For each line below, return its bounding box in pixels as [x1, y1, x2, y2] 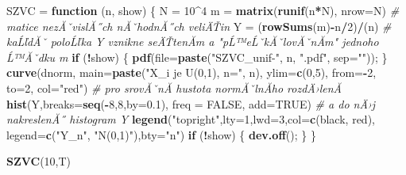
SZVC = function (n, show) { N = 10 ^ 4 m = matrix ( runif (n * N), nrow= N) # [6, 2, 400, 18]
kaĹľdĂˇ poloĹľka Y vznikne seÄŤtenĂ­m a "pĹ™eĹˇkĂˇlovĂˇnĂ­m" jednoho [6, 33, 379, 50]
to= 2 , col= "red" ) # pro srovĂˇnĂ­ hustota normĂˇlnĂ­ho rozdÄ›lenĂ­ [6, 79, 342, 96]
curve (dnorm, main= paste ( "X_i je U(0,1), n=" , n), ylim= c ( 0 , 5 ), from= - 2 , [6, 64, 377, 81]
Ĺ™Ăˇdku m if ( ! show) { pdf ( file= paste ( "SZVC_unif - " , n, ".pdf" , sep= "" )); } [6, 48, 388, 65]
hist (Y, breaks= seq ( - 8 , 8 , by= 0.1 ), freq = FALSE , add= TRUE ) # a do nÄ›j [6, 95, 376, 112]
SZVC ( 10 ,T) [6, 153, 72, 169]
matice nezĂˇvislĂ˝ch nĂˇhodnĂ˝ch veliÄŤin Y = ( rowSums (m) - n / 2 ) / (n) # [6, 17, 392, 34]
